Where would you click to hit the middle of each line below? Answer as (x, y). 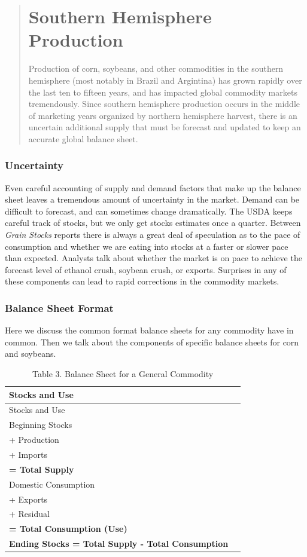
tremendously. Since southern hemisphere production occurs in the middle (164, 104)
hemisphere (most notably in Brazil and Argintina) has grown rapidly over (165, 80)
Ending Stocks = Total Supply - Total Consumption (119, 544)
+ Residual (29, 514)
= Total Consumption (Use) (68, 529)
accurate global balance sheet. (83, 138)
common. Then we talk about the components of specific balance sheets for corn (152, 342)
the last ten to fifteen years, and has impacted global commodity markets (163, 92)
